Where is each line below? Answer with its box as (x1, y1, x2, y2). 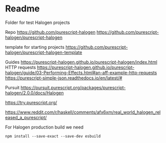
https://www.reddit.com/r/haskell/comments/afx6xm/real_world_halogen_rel (5, 109, 161, 115)
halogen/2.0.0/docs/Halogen (5, 90, 64, 96)
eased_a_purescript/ (5, 114, 47, 120)
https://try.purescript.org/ (5, 99, 57, 105)
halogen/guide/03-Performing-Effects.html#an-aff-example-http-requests (5, 69, 157, 75)
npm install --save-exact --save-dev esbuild (5, 134, 101, 139)
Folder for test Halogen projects (5, 19, 70, 25)
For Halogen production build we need (5, 124, 84, 130)
